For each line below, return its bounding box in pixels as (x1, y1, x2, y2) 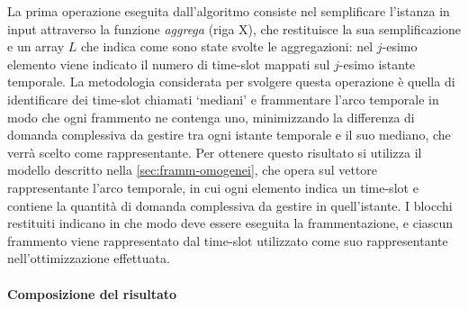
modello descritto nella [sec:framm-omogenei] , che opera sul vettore (7, 160, 378, 179)
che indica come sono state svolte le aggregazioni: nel (80, 37, 373, 56)
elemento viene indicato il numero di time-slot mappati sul (7, 54, 330, 73)
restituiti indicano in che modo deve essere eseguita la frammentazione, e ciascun (7, 214, 454, 232)
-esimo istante (338, 54, 416, 73)
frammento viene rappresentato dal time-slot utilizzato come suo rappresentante (7, 231, 448, 250)
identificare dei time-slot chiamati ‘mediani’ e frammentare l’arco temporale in (7, 89, 439, 108)
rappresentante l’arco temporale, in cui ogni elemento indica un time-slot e (7, 177, 418, 196)
